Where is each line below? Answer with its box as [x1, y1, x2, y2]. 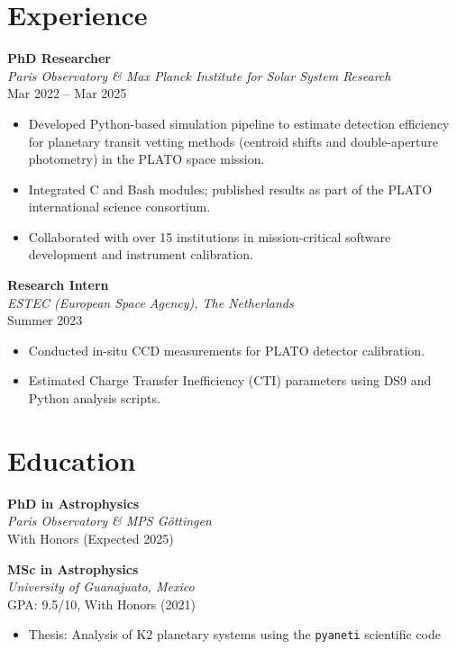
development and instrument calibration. [28, 245, 253, 264]
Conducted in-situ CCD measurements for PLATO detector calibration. [28, 340, 425, 359]
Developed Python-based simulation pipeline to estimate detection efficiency [28, 113, 450, 132]
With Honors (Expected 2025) [7, 528, 174, 547]
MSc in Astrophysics [7, 559, 139, 578]
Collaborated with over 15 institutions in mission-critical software [28, 227, 391, 246]
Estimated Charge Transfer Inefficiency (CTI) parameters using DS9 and [28, 371, 432, 390]
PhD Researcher [7, 49, 111, 68]
